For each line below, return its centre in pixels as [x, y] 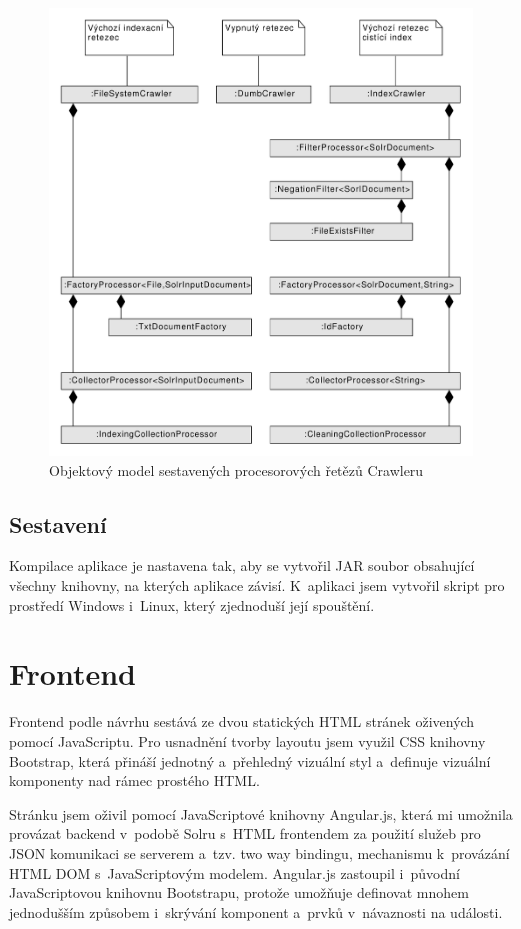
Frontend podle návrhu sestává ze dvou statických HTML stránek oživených [242, 721]
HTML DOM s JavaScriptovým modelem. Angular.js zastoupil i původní [234, 872]
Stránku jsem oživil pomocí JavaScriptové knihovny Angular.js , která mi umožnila [261, 813]
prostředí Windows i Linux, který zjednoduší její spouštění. [192, 604]
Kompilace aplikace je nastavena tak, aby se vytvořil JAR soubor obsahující [242, 565]
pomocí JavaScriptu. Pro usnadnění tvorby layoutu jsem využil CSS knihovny [247, 740]
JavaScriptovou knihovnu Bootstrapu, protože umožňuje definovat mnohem [239, 892]
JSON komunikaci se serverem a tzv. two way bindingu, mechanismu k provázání [259, 852]
